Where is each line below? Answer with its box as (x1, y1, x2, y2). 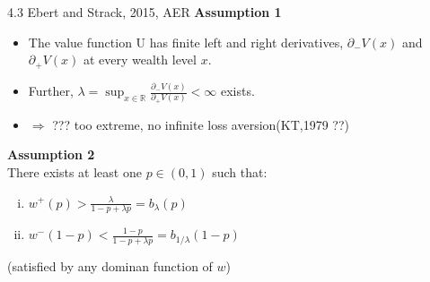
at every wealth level (83, 50, 197, 69)
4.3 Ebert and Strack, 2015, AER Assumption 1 (7, 3, 282, 21)
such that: (212, 162, 268, 181)
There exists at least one (7, 162, 142, 181)
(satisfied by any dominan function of (7, 257, 213, 276)
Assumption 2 (7, 145, 95, 164)
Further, (28, 81, 74, 100)
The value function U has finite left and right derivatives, (28, 32, 344, 51)
